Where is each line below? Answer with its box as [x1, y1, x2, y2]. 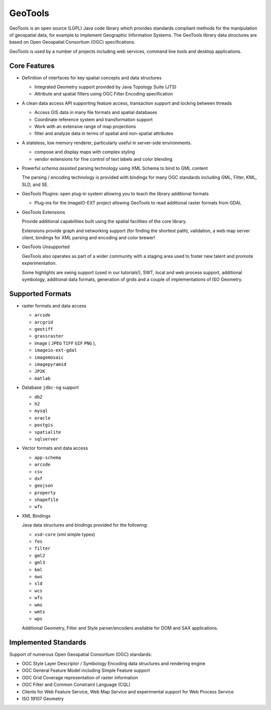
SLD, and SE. [22, 181, 49, 187]
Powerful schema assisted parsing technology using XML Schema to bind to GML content [22, 165, 208, 171]
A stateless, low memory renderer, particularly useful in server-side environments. [22, 140, 192, 146]
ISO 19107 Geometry [22, 695, 64, 701]
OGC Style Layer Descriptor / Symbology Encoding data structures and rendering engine [22, 661, 206, 666]
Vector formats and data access [22, 445, 88, 451]
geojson [34, 483, 54, 488]
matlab [34, 375, 51, 381]
